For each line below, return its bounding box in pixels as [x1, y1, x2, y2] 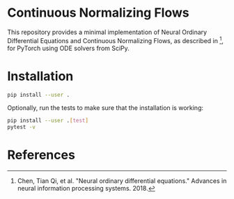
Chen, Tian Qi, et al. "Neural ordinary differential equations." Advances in [17, 177, 227, 185]
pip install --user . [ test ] [7, 117, 89, 125]
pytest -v [7, 124, 36, 131]
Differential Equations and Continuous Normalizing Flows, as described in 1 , [7, 35, 224, 45]
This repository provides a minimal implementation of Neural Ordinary [7, 28, 208, 36]
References [7, 148, 75, 163]
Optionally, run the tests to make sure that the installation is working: [7, 104, 204, 112]
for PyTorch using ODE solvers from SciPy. [7, 44, 130, 52]
